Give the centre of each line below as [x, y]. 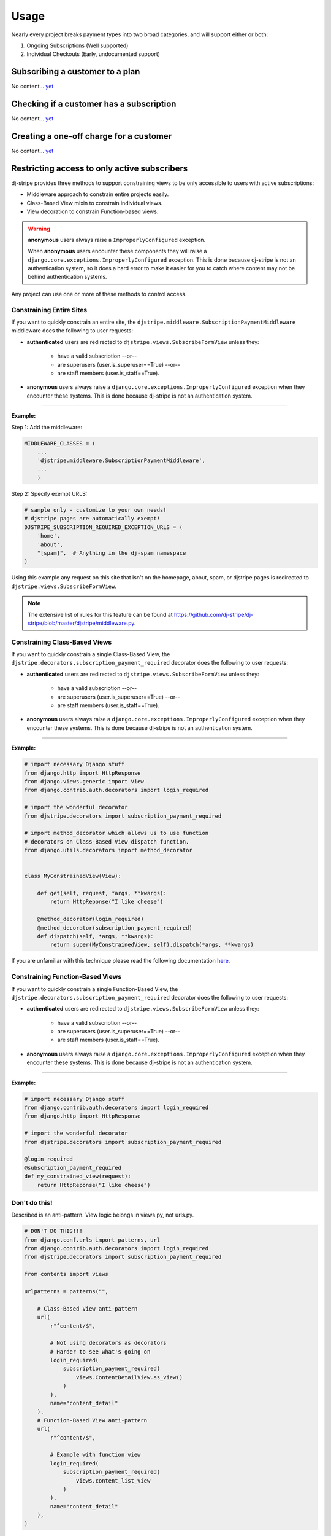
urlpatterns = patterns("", [66, 1291]
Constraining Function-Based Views [67, 977]
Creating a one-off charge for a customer [91, 136]
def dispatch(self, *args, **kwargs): [95, 936]
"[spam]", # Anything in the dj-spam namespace [112, 553]
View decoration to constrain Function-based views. [93, 211]
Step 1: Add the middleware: [47, 427]
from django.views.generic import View [84, 781]
